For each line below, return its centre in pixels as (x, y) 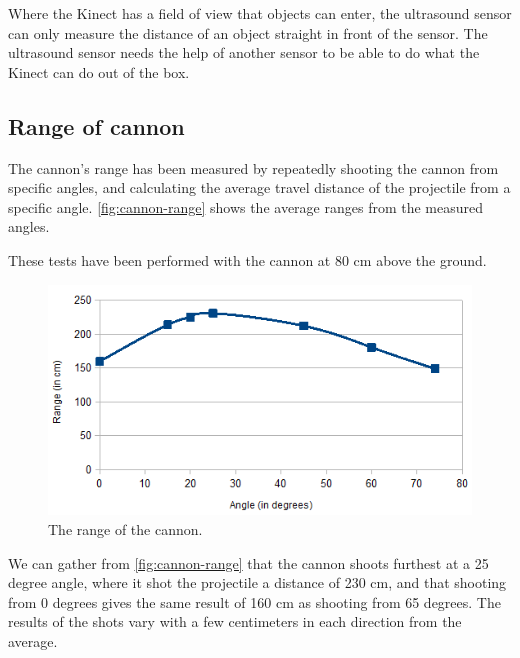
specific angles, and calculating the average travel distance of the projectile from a (259, 187)
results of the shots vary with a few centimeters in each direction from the (235, 621)
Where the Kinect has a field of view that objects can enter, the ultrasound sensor (260, 13)
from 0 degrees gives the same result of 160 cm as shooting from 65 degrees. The (254, 601)
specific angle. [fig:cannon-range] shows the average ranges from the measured (246, 206)
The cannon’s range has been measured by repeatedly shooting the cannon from (253, 167)
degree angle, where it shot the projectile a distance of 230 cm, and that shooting (257, 582)
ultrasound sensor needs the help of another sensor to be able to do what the (244, 52)
